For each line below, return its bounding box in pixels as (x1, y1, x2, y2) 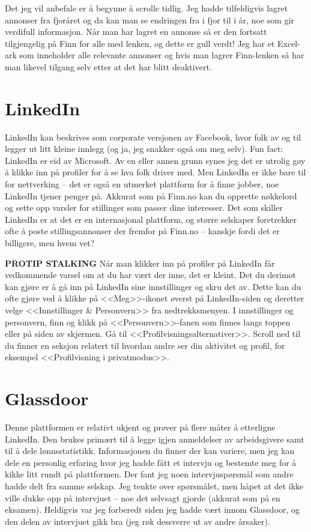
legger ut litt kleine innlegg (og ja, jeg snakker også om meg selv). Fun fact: (5, 142, 283, 155)
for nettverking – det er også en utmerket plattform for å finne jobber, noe (5, 178, 279, 190)
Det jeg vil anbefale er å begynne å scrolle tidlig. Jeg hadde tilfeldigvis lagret (5, 2, 288, 14)
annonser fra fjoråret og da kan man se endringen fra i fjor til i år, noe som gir (5, 13, 295, 26)
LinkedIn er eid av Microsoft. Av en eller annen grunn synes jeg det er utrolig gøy (5, 154, 306, 166)
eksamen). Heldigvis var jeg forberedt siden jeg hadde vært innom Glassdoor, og (5, 503, 300, 516)
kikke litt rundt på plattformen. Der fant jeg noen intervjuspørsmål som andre (5, 468, 294, 480)
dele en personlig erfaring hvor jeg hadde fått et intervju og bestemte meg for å (5, 456, 297, 468)
